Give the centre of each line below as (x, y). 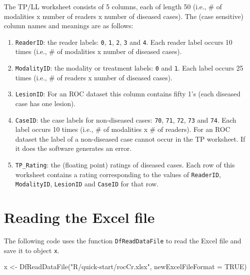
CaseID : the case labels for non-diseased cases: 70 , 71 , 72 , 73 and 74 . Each (126, 119)
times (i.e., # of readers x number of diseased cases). (94, 77)
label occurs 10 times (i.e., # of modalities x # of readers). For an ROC (123, 129)
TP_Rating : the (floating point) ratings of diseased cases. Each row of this (125, 164)
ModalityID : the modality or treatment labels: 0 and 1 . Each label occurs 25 (129, 68)
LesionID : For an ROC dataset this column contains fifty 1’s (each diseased (128, 94)
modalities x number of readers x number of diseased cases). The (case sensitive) (124, 16)
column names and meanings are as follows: (69, 26)
